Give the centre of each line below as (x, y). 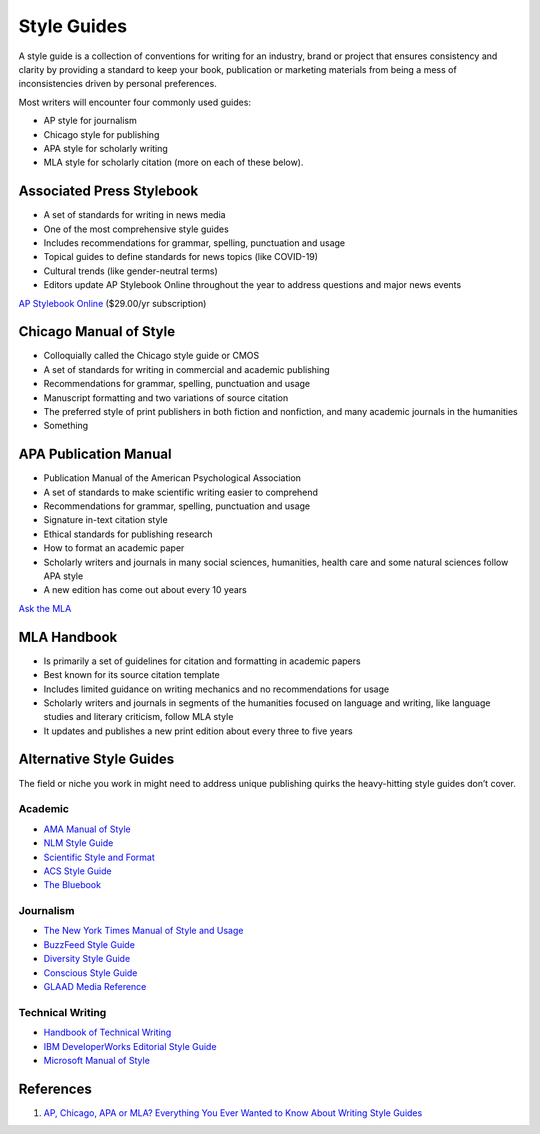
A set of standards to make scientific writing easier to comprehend (181, 492)
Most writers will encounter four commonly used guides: (135, 102)
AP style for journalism (90, 121)
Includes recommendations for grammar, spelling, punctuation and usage (194, 242)
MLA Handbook (68, 636)
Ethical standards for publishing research (128, 534)
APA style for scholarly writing (106, 148)
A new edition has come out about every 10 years (145, 590)
